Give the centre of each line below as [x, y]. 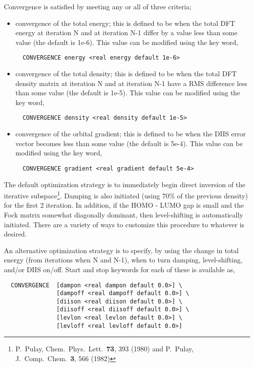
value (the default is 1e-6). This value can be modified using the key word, [127, 42]
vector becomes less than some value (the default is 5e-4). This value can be [129, 143]
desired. [15, 234]
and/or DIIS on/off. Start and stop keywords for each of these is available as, [119, 269]
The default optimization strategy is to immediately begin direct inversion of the [125, 184]
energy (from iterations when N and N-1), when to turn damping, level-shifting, [123, 260]
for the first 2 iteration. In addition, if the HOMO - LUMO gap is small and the [124, 205]
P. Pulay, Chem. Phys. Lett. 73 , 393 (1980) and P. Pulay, [105, 349]
